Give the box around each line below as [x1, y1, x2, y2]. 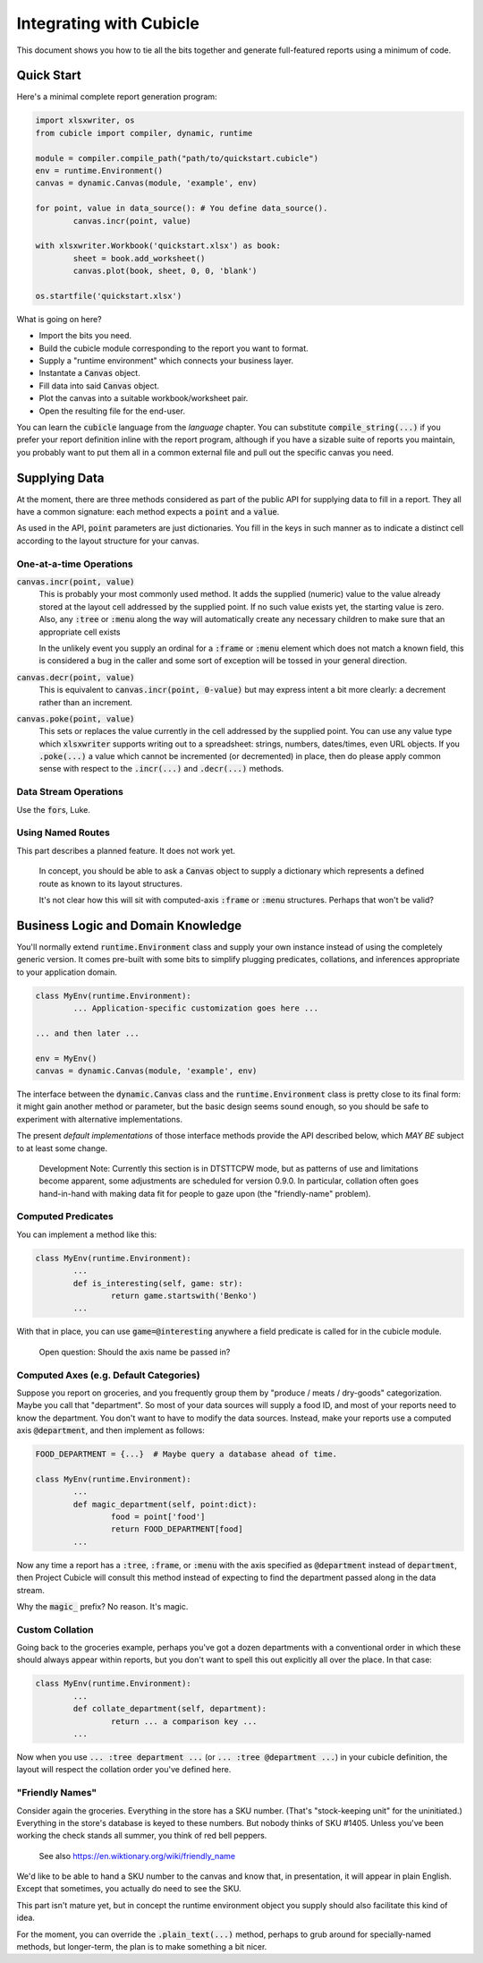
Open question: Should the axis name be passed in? [38, 1346, 231, 1357]
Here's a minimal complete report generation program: [16, 91, 218, 102]
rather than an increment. [38, 696, 133, 707]
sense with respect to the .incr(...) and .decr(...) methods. [38, 764, 284, 774]
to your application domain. [16, 967, 118, 977]
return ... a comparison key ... [110, 1716, 258, 1727]
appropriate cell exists [38, 627, 121, 637]
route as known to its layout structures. [38, 878, 182, 889]
